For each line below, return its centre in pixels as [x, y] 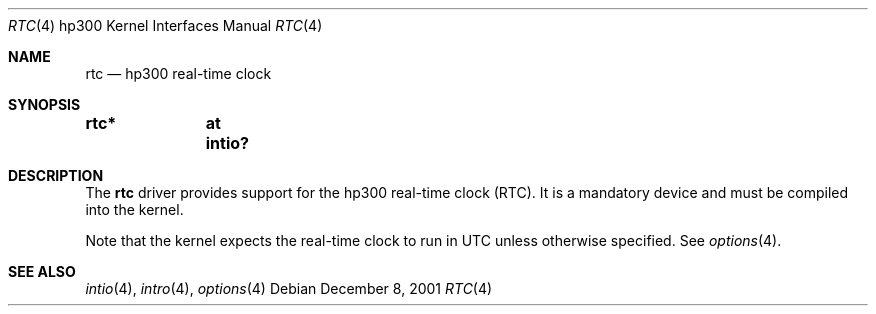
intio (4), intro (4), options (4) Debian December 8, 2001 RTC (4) [289, 288]
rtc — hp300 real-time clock [178, 73]
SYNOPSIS [44, 104]
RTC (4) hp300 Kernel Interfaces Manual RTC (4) [165, 25]
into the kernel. [134, 209]
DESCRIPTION [56, 175]
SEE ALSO [42, 271]
